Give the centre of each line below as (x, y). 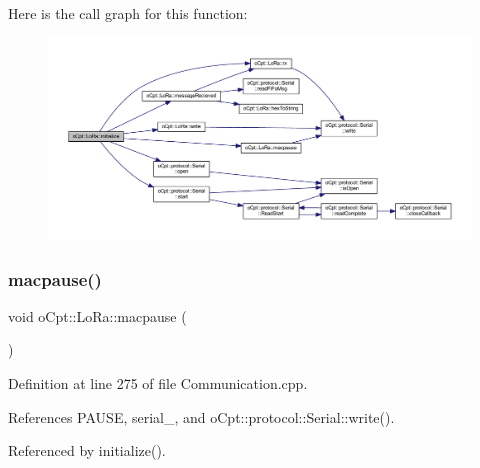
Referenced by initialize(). (87, 450)
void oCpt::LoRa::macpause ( (97, 315)
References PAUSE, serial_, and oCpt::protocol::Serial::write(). (201, 416)
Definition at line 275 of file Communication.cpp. (158, 383)
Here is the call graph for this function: (128, 13)
